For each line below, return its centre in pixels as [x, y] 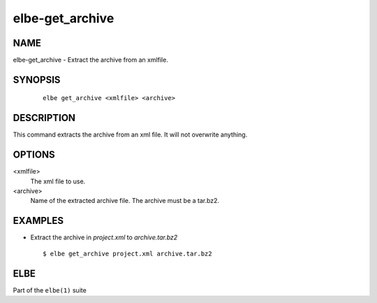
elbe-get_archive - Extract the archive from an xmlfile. [91, 60]
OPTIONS [34, 155]
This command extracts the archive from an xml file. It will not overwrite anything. [130, 135]
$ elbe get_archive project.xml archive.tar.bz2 [127, 253]
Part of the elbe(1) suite [50, 290]
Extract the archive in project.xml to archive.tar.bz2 [104, 237]
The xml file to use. [58, 181]
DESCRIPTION [44, 118]
